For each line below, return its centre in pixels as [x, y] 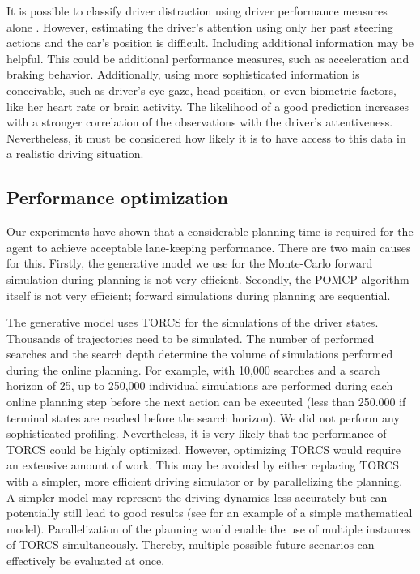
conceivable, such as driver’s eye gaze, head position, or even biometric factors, [202, 90]
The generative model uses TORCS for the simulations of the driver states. [193, 322]
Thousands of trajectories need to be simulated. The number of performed [191, 338]
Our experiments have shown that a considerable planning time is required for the [210, 231]
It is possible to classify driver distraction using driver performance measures [197, 11]
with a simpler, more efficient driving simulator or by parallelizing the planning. [205, 481]
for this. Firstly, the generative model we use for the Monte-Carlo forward [190, 263]
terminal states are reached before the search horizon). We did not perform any [203, 417]
